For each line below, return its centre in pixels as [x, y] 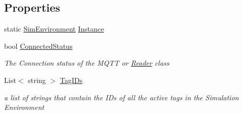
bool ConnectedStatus [38, 46]
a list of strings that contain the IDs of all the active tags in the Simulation [121, 97]
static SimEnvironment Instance [54, 29]
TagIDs [71, 80]
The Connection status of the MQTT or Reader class [87, 63]
